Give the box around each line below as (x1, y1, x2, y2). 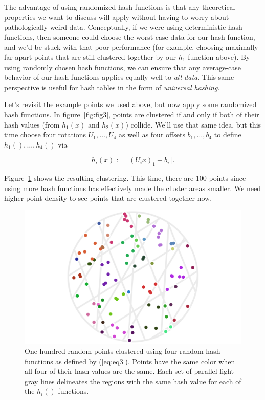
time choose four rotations (4, 129, 86, 140)
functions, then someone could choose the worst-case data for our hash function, (4, 31, 255, 42)
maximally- (225, 41, 261, 52)
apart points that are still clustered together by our (15, 51, 176, 62)
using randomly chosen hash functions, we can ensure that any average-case (4, 61, 241, 72)
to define (214, 129, 241, 140)
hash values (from (4, 119, 60, 130)
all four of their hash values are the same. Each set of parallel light (25, 366, 234, 376)
